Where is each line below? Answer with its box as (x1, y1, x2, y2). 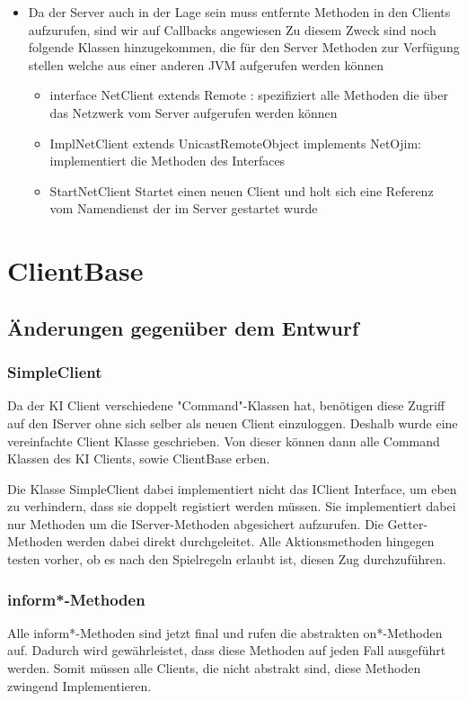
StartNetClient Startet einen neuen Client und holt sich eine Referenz (49, 181, 434, 200)
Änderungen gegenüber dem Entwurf (7, 313, 359, 341)
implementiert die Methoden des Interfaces (49, 151, 286, 170)
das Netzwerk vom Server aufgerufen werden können (49, 103, 338, 121)
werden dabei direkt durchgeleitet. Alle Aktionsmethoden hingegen (66, 532, 435, 551)
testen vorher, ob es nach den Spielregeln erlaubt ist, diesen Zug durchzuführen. (7, 550, 446, 569)
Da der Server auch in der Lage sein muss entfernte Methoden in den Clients (28, 3, 451, 21)
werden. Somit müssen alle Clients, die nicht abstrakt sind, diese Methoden (7, 659, 421, 678)
